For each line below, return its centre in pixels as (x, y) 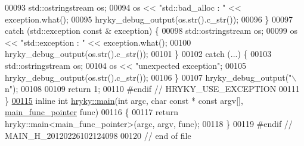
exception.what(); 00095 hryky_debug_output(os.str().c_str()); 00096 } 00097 (149, 19)
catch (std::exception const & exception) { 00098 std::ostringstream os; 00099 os (151, 31)
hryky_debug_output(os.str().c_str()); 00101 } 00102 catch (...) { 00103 (138, 54)
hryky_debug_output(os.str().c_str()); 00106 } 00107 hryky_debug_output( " (148, 77)
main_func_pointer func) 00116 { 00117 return (92, 112)
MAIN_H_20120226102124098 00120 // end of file (98, 135)
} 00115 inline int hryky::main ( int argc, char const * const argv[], (124, 100)
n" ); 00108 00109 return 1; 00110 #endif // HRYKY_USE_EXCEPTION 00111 (152, 89)
